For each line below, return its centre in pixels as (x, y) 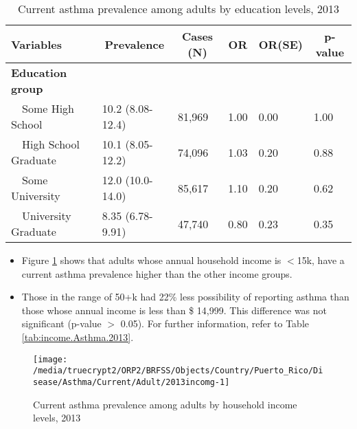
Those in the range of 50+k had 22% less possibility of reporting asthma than (185, 297)
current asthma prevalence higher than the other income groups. (157, 273)
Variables (36, 44)
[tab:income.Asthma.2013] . (78, 337)
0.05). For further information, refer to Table (215, 323)
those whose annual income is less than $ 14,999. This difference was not (174, 310)
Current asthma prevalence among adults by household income (165, 404)
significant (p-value (61, 323)
